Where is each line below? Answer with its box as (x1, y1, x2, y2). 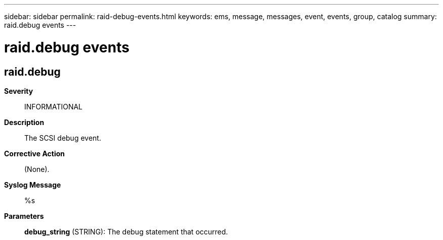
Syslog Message (4, 180, 61, 189)
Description (4, 117, 45, 127)
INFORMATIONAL (24, 102, 83, 111)
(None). (24, 164, 50, 173)
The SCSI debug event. (24, 133, 101, 142)
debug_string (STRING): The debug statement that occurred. (24, 227, 228, 236)
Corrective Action (4, 149, 65, 158)
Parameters (4, 211, 44, 220)
